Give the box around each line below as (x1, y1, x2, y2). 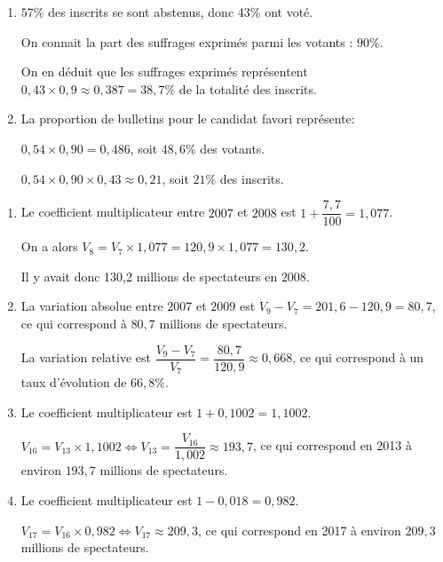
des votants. (200, 139, 265, 157)
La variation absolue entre (20, 297, 163, 315)
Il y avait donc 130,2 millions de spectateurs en (20, 266, 278, 285)
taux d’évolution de (20, 373, 127, 392)
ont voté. (265, 3, 313, 20)
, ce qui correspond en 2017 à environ (198, 520, 401, 539)
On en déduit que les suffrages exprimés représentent (20, 62, 308, 81)
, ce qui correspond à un (292, 348, 424, 367)
